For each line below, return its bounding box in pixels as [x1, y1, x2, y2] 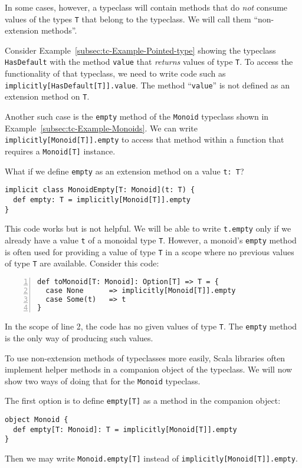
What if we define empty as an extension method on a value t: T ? [5, 164, 244, 177]
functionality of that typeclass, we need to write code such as [5, 67, 226, 80]
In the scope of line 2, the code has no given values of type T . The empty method [5, 320, 297, 332]
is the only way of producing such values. [5, 331, 153, 344]
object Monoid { [5, 416, 68, 424]
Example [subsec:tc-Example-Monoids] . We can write [5, 121, 198, 134]
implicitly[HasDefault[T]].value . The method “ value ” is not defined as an [5, 78, 290, 91]
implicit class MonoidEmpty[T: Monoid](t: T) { [5, 186, 195, 195]
